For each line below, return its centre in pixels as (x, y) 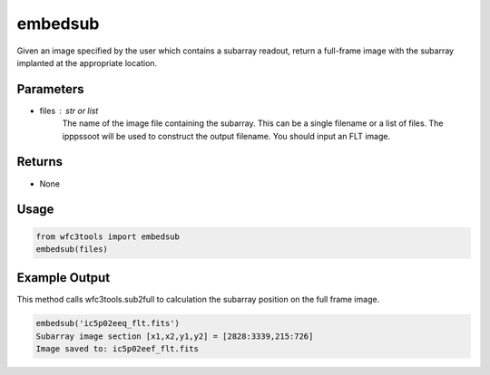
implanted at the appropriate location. (87, 62)
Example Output (64, 278)
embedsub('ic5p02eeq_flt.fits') (108, 323)
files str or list (69, 111)
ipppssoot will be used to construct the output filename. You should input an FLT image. (226, 136)
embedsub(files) (72, 249)
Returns (40, 162)
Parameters (50, 89)
